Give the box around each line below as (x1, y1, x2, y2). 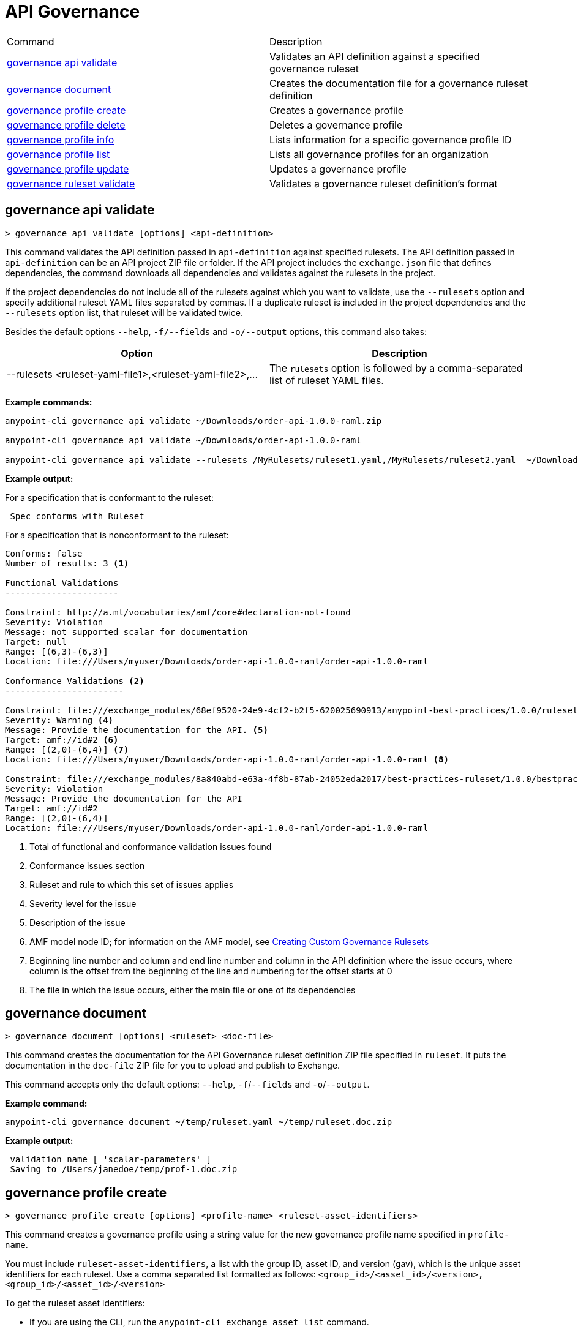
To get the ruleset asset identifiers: (5, 1298, 145, 1309)
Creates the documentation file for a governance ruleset (269, 77, 528, 89)
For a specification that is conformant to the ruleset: (5, 492, 214, 503)
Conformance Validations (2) (5, 675, 144, 686)
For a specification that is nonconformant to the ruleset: (5, 529, 229, 540)
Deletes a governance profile (269, 118, 403, 131)
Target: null (5, 636, 67, 647)
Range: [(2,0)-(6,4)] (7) (5, 744, 129, 754)
